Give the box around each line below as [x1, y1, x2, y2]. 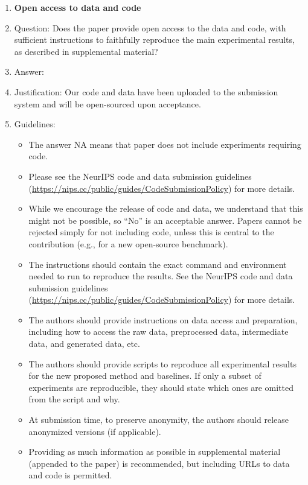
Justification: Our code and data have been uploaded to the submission [14, 85, 278, 98]
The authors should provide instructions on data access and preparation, [28, 313, 298, 326]
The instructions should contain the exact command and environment [28, 258, 287, 270]
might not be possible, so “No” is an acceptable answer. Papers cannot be [28, 214, 302, 226]
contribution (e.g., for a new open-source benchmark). [28, 237, 228, 250]
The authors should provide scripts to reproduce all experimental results [28, 357, 297, 370]
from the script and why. [28, 393, 120, 405]
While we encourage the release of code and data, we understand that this [28, 202, 303, 215]
